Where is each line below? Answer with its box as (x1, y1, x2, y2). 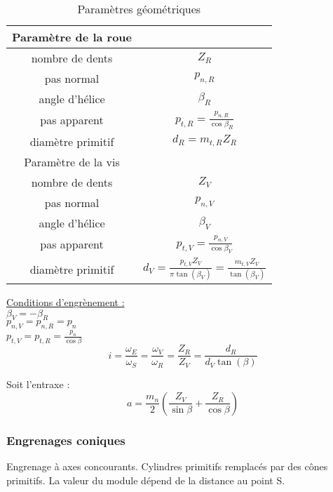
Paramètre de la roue (12, 29, 132, 45)
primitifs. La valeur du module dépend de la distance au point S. (6, 472, 285, 487)
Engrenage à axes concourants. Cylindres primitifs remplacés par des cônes (6, 459, 328, 474)
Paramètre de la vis (24, 153, 120, 170)
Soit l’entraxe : (6, 377, 70, 392)
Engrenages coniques (6, 431, 125, 448)
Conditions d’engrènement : (6, 294, 125, 309)
